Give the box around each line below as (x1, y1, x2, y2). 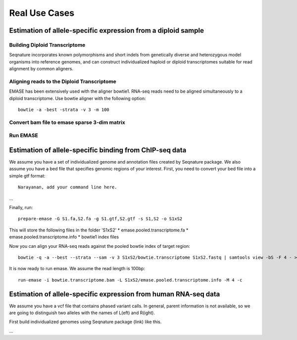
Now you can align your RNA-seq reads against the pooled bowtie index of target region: (9, 243, 191, 249)
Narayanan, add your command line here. (18, 184, 117, 190)
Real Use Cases (9, 7, 74, 18)
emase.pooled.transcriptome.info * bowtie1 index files (9, 234, 119, 240)
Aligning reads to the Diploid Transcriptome (9, 78, 116, 85)
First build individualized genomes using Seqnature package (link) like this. (9, 319, 162, 325)
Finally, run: (9, 205, 33, 210)
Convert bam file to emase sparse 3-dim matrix (9, 119, 126, 126)
